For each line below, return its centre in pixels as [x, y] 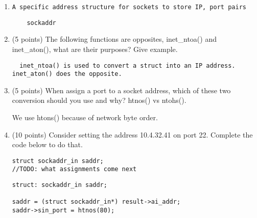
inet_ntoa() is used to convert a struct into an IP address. [127, 65]
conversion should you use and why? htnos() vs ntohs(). [99, 100]
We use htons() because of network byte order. [85, 117]
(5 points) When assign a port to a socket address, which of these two [121, 90]
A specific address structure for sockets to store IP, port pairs [129, 7]
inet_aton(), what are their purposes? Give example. [95, 49]
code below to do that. [47, 144]
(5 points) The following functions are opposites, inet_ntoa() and [114, 39]
